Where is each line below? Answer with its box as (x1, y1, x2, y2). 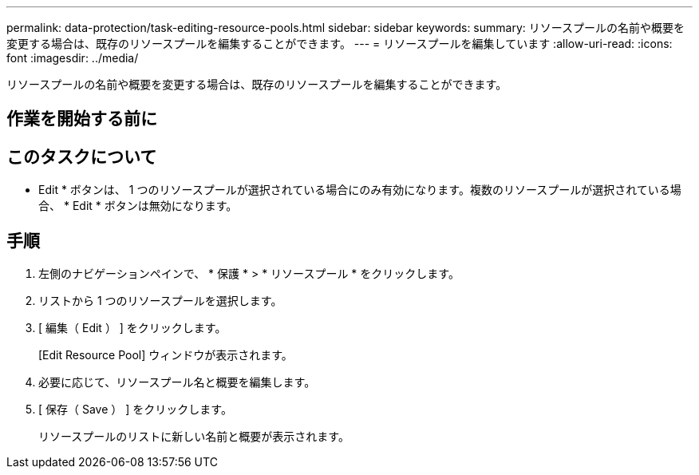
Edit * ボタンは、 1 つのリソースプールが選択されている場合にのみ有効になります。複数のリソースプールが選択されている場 (38, 183, 681, 197)
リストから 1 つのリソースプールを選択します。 (38, 294, 282, 308)
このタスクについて (6, 146, 157, 167)
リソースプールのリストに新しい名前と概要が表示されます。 (38, 429, 349, 444)
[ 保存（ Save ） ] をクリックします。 (38, 402, 232, 417)
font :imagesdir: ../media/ (6, 51, 139, 65)
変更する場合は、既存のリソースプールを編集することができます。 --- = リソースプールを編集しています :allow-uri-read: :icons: (6, 37, 673, 50)
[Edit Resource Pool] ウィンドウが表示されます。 (38, 348, 293, 362)
